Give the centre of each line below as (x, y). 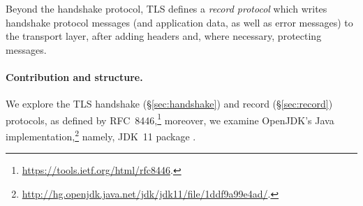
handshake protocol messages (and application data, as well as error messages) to (179, 22)
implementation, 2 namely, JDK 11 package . (101, 135)
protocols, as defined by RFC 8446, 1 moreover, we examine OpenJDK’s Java (170, 119)
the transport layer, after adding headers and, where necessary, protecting (164, 36)
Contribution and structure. (74, 76)
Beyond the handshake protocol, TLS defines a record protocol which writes (166, 8)
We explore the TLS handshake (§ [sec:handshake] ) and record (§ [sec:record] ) (169, 104)
